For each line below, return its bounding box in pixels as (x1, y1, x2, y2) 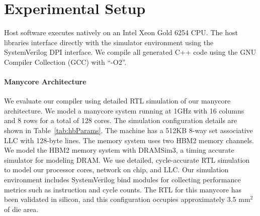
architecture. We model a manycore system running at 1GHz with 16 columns (4, 105, 244, 116)
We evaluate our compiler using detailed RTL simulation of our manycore (4, 95, 231, 106)
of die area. (4, 203, 39, 214)
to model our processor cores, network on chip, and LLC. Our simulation (4, 164, 229, 175)
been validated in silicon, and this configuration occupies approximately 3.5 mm (4, 194, 250, 204)
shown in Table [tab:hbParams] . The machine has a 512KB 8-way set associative (4, 125, 253, 136)
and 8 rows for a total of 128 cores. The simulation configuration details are (4, 115, 237, 126)
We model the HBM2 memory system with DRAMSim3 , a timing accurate (4, 145, 234, 155)
